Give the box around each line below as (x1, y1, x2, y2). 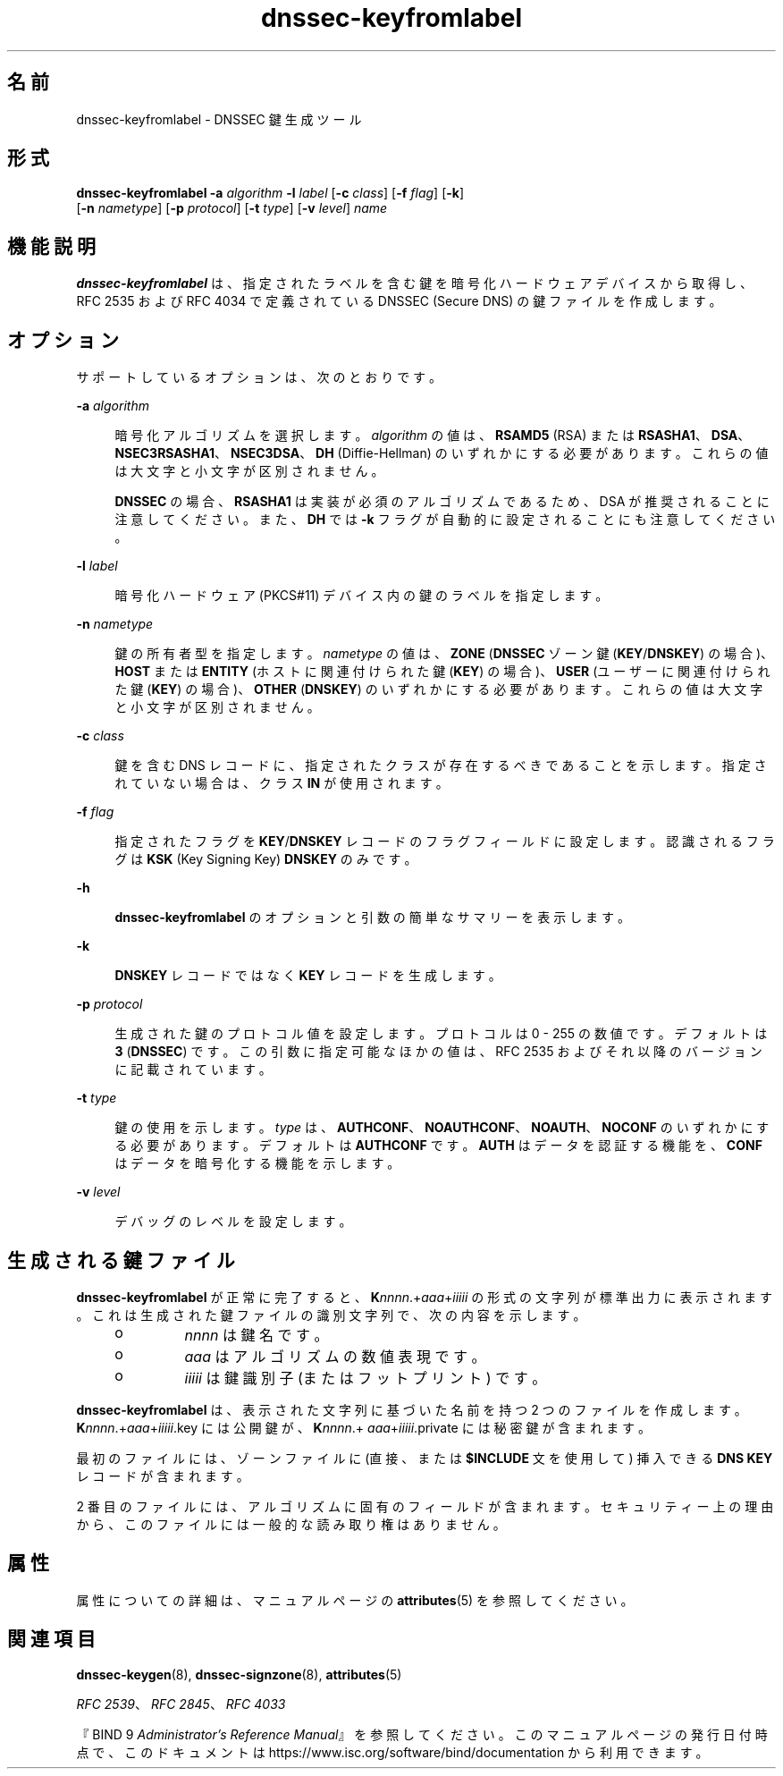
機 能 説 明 (7, 234, 96, 258)
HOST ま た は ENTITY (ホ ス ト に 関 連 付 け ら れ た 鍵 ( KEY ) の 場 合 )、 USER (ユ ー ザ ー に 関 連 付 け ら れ (114, 664, 770, 680)
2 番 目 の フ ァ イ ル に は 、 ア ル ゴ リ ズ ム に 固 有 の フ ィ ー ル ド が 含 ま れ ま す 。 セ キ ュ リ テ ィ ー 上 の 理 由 (76, 1498, 774, 1514)
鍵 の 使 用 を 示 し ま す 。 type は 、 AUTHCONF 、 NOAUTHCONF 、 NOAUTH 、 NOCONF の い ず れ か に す (114, 1120, 770, 1136)
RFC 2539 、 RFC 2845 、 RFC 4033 (76, 1696, 286, 1712)
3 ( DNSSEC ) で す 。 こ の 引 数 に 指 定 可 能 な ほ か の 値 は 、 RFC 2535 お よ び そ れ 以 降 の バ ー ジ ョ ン (114, 1044, 762, 1060)
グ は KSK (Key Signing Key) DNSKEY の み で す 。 (114, 851, 417, 867)
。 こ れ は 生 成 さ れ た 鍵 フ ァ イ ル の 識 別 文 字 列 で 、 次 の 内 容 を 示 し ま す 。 (76, 1307, 586, 1323)
